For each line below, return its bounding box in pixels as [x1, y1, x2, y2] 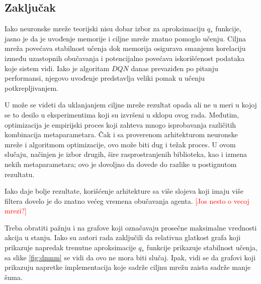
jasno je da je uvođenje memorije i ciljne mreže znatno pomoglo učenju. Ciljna [5, 33, 246, 43]
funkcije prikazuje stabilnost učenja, [146, 242, 257, 253]
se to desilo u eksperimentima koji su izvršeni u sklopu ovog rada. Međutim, [5, 109, 239, 120]
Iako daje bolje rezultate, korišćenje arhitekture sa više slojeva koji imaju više [5, 186, 243, 196]
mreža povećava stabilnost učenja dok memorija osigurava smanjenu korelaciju [5, 43, 246, 53]
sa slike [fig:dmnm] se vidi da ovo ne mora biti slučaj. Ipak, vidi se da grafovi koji [5, 252, 256, 262]
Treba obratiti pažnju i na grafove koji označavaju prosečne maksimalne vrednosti [5, 222, 257, 233]
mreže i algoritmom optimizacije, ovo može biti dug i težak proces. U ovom [5, 139, 236, 149]
